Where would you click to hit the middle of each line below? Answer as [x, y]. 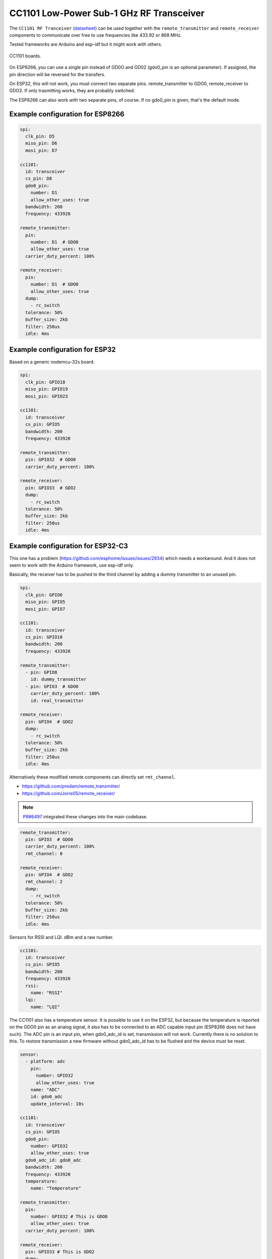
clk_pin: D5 [40, 136]
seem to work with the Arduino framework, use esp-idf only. [72, 565]
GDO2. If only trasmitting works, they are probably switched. [72, 91]
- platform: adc [45, 1062]
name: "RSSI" [47, 993]
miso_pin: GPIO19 [47, 389]
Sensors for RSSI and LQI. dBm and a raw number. [61, 937]
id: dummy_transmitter [58, 679]
